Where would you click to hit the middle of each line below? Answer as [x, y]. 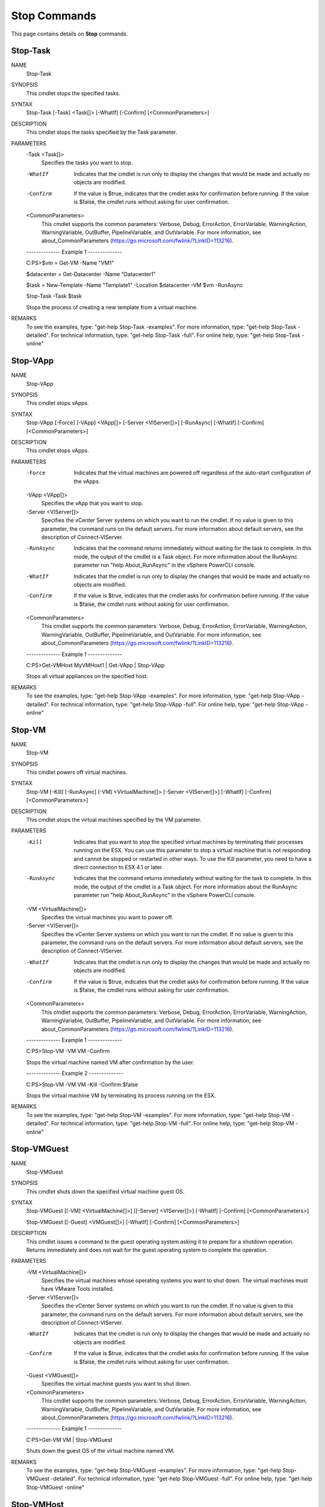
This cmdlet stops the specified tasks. [73, 93]
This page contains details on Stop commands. [70, 34]
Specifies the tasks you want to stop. [87, 163]
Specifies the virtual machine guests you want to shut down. [116, 1384]
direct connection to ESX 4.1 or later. [119, 867]
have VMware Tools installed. [78, 1289]
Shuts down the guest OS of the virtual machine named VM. [101, 1451]
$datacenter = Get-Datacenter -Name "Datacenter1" [91, 274]
